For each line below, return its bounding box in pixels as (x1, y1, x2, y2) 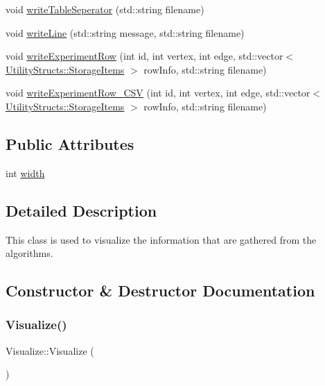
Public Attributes (6, 133, 134, 154)
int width (6, 165, 45, 180)
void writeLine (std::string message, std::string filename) (6, 25, 245, 40)
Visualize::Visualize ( (6, 343, 94, 358)
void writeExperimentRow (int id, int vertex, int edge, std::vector (6, 49, 283, 63)
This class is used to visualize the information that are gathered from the (6, 232, 317, 246)
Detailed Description (6, 199, 157, 221)
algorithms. (6, 246, 53, 260)
